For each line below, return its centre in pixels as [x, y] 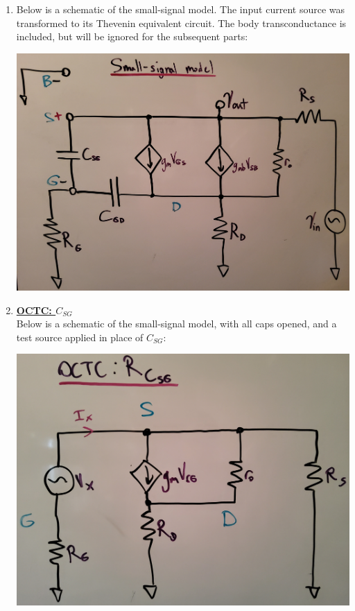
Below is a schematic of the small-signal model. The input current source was [180, 9]
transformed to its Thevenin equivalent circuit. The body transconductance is [181, 23]
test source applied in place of [80, 337]
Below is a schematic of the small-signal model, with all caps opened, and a [176, 324]
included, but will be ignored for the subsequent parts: [132, 36]
